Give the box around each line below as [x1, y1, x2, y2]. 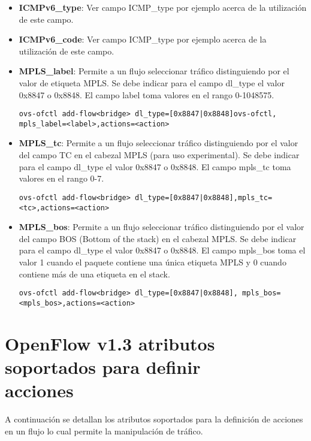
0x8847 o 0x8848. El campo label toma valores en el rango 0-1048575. [19, 88, 274, 101]
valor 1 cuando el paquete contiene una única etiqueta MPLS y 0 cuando [19, 255, 286, 268]
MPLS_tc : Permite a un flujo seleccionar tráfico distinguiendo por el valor [19, 137, 298, 149]
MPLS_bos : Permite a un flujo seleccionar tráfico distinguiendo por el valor [19, 220, 304, 233]
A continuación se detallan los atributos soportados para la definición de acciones [5, 412, 303, 425]
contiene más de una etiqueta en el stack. [19, 267, 170, 280]
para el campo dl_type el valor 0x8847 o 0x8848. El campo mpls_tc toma [19, 160, 291, 173]
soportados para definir [5, 354, 201, 379]
